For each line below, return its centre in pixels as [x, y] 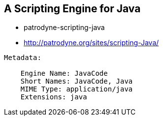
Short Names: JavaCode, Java [77, 81]
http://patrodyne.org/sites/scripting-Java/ [91, 43]
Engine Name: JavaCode [64, 74]
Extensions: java [54, 97]
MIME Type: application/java [77, 89]
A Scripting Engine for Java [72, 9]
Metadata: [23, 58]
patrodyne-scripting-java [64, 28]
